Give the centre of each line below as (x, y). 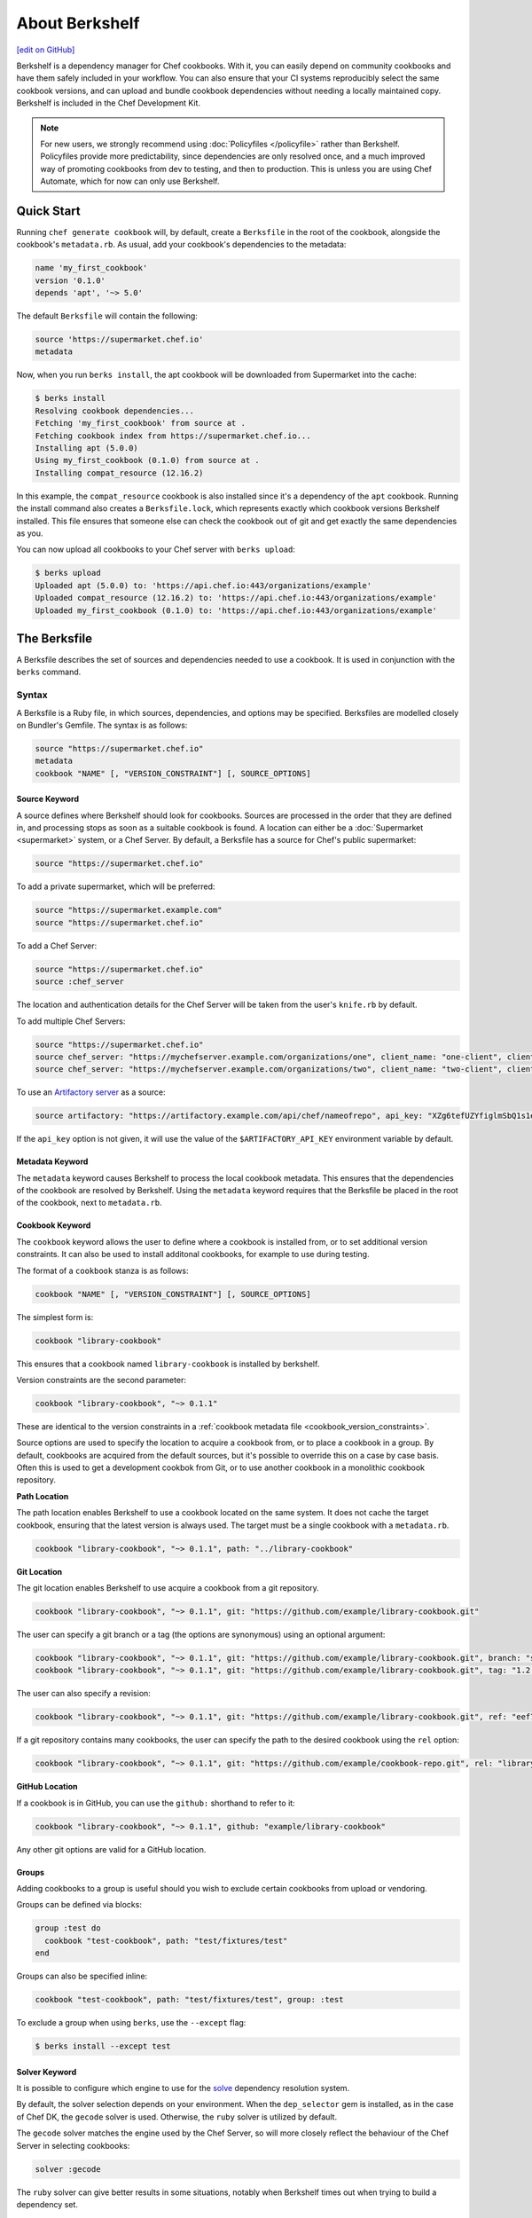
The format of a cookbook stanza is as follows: (102, 1270)
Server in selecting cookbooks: (73, 2145)
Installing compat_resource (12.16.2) (119, 473)
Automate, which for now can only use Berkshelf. (130, 181)
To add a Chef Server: (57, 946)
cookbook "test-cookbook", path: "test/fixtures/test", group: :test (189, 2000)
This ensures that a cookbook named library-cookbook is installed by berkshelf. (168, 1364)
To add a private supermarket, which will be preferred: (116, 886)
